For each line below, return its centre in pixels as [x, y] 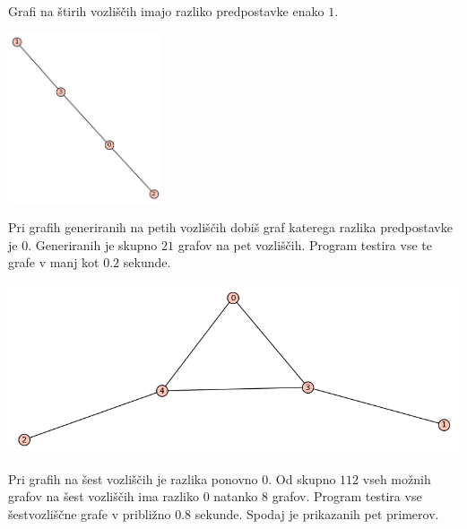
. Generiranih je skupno [93, 244]
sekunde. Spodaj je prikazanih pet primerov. [317, 513]
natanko [236, 496]
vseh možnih [397, 478]
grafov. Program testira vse [347, 496]
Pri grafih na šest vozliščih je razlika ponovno [133, 478]
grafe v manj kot [54, 262]
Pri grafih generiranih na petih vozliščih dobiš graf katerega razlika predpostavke [230, 227]
